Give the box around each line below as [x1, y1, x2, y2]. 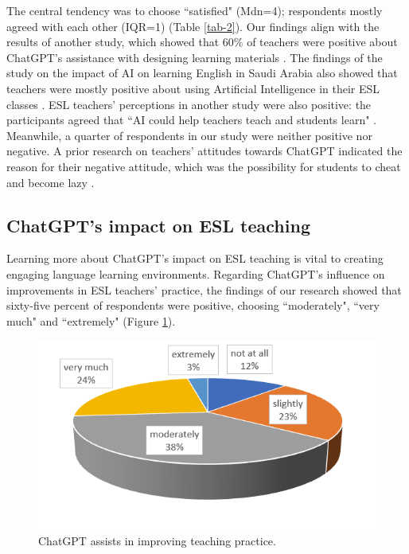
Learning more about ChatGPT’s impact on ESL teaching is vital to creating [6, 250, 384, 267]
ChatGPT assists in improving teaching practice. [38, 533, 276, 549]
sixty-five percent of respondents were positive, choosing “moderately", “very [6, 297, 380, 314]
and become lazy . [6, 174, 95, 190]
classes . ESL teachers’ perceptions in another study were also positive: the [6, 96, 372, 112]
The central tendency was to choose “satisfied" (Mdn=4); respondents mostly [6, 2, 383, 18]
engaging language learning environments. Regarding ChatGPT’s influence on [6, 265, 385, 282]
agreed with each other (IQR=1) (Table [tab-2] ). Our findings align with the [6, 18, 380, 34]
